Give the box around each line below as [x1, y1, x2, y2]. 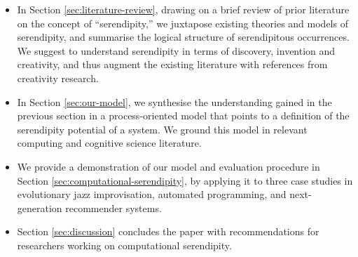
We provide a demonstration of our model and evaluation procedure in [17, 159, 320, 173]
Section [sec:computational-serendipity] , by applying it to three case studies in [17, 173, 353, 187]
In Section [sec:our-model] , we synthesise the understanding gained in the [17, 94, 332, 109]
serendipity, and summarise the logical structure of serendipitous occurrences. [17, 29, 350, 44]
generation [17, 200, 62, 215]
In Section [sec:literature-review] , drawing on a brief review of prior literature [17, 2, 350, 16]
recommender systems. [65, 200, 162, 215]
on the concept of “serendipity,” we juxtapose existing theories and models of [17, 15, 348, 30]
